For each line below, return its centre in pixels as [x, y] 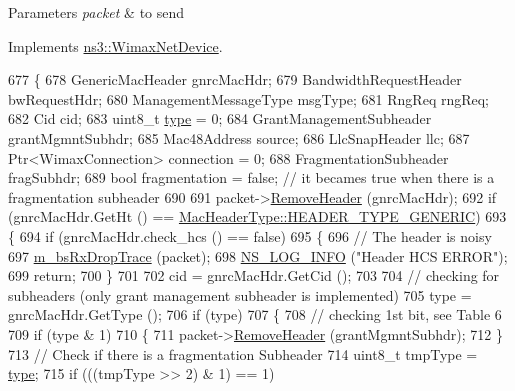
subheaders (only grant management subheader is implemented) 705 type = [240, 294]
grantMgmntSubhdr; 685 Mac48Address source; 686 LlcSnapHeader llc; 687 [239, 137]
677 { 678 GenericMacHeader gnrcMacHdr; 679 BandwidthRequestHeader [235, 79]
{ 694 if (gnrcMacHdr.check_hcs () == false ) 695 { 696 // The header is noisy [250, 235]
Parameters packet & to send [96, 12]
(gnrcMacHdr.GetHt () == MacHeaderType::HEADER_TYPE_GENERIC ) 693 [257, 216]
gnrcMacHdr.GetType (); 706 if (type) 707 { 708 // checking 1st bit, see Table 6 [255, 314]
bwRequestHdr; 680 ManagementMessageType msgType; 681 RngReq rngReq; [249, 98]
